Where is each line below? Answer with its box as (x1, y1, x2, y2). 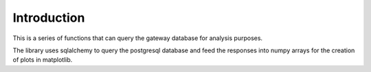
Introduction (12, 10, 85, 25)
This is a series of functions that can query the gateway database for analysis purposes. (12, 34, 263, 42)
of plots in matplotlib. (12, 56, 73, 64)
